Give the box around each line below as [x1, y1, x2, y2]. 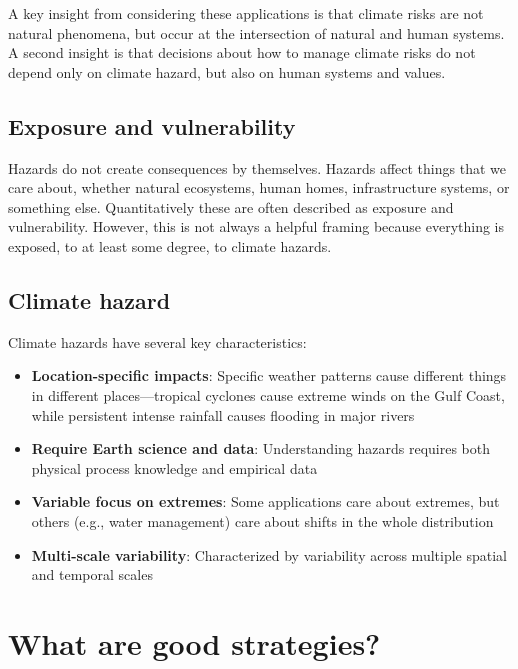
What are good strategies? [8, 622, 381, 663]
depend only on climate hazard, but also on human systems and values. [8, 61, 446, 82]
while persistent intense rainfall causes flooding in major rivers [31, 404, 415, 425]
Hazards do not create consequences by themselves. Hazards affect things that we [8, 157, 506, 178]
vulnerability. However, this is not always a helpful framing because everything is [8, 216, 505, 237]
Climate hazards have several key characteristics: [8, 331, 307, 352]
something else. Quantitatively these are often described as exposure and [8, 196, 454, 217]
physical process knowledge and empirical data [31, 457, 318, 478]
